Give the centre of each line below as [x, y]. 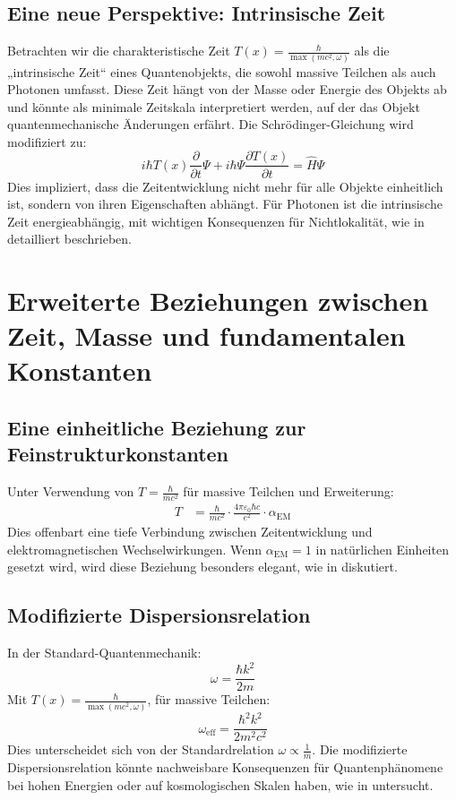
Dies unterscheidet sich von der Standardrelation [141, 749]
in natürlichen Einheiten [382, 549]
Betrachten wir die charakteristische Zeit [119, 51]
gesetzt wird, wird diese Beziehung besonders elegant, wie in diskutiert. [202, 567]
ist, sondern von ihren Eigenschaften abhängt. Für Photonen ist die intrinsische [225, 204]
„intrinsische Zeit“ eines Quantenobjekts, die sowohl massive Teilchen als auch [222, 71]
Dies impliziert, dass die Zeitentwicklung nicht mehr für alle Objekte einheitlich [225, 186]
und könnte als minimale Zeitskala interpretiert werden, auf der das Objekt [214, 106]
